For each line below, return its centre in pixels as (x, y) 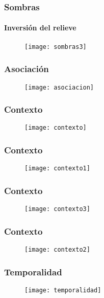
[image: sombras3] (56, 47)
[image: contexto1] (57, 169)
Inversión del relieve (40, 28)
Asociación (27, 69)
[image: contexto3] (57, 209)
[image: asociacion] (59, 87)
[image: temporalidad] (63, 290)
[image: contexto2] (57, 250)
